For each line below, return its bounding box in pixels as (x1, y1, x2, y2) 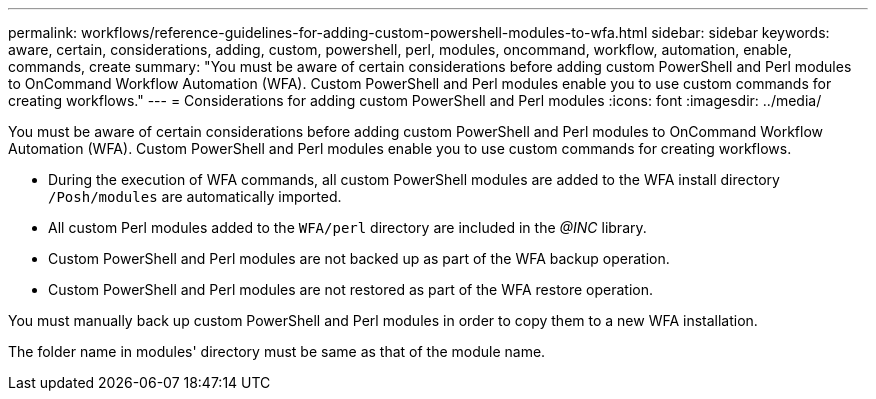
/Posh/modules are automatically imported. (48, 188, 342, 205)
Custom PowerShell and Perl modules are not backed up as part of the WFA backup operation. (48, 250, 670, 267)
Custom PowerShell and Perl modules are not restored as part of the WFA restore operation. (48, 281, 654, 298)
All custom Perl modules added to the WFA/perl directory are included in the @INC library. (48, 219, 647, 236)
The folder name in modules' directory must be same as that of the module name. (8, 343, 546, 360)
